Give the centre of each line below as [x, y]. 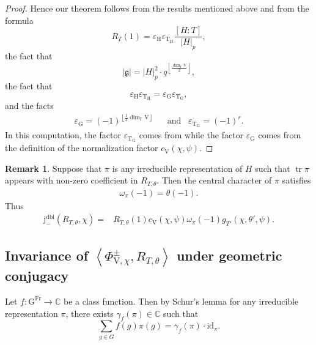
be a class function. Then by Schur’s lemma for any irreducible [181, 301]
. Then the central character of [214, 180]
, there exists [90, 313]
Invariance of [47, 255]
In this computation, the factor [63, 135]
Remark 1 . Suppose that [53, 168]
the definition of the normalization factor [82, 148]
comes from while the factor [191, 135]
